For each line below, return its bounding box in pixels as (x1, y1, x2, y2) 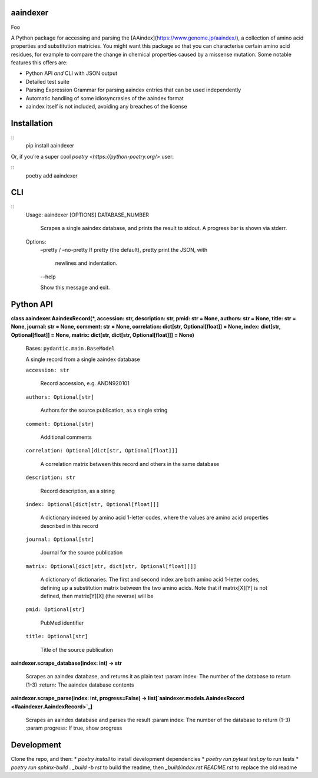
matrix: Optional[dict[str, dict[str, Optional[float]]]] (25, 563, 197, 569)
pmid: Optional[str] (25, 606, 85, 613)
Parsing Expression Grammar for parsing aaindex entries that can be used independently (25, 86, 241, 94)
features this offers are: (11, 59, 68, 66)
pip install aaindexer (25, 142, 75, 149)
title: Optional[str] (25, 633, 88, 640)
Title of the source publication (40, 646, 114, 653)
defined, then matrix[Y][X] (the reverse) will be (40, 593, 154, 600)
